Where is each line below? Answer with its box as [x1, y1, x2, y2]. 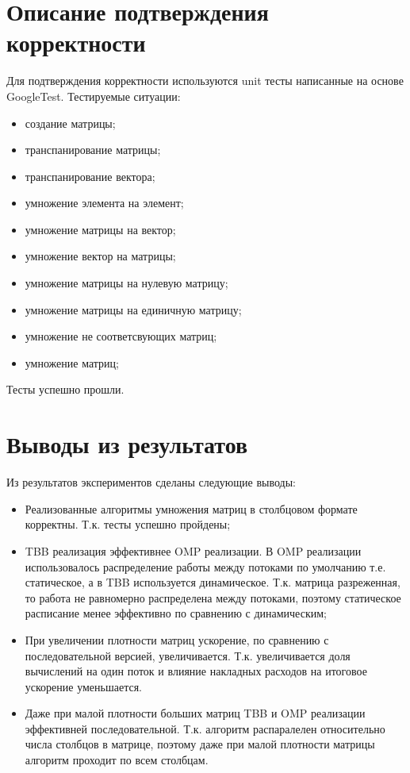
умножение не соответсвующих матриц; [25, 328, 217, 344]
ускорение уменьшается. [25, 678, 142, 694]
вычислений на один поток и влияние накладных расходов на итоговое [25, 663, 367, 679]
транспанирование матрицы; [25, 141, 161, 158]
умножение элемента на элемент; [25, 194, 184, 211]
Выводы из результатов [6, 428, 248, 460]
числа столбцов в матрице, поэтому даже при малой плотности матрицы [25, 736, 375, 752]
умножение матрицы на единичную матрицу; [25, 301, 242, 317]
